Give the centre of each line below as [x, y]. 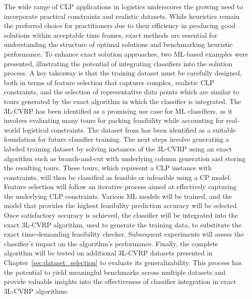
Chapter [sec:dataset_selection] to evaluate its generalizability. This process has [123, 262]
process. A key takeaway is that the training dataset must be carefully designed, [123, 73]
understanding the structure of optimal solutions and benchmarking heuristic [118, 44]
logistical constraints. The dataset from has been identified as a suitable [129, 129]
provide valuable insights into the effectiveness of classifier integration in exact [120, 281]
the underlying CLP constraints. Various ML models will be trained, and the [118, 196]
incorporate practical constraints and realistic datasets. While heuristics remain [122, 16]
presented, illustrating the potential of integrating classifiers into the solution [118, 63]
